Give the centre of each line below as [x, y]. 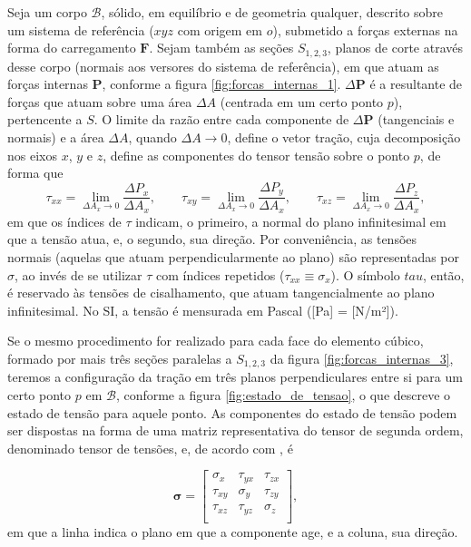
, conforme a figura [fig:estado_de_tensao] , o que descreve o [283, 394]
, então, [444, 274]
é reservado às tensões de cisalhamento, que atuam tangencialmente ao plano [221, 293]
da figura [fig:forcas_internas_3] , [362, 358]
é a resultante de [416, 84]
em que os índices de [64, 221]
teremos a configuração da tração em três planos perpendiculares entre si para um [235, 377]
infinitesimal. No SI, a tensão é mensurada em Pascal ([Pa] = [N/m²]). [203, 310]
